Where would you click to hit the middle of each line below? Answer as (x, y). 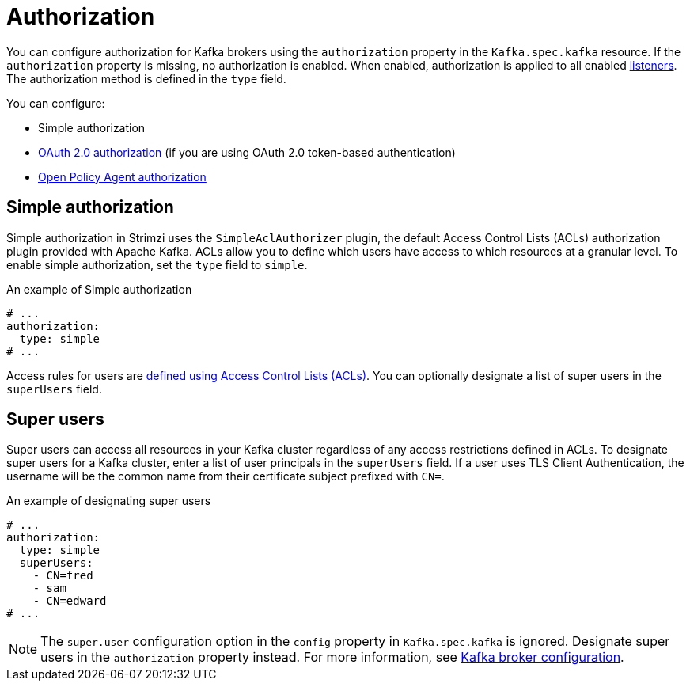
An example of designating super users (109, 501)
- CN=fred (63, 576)
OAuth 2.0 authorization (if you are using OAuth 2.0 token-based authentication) (247, 152)
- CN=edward (70, 601)
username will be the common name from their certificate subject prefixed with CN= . (226, 476)
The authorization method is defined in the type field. (146, 78)
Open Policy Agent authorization (122, 176)
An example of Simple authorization (99, 289)
